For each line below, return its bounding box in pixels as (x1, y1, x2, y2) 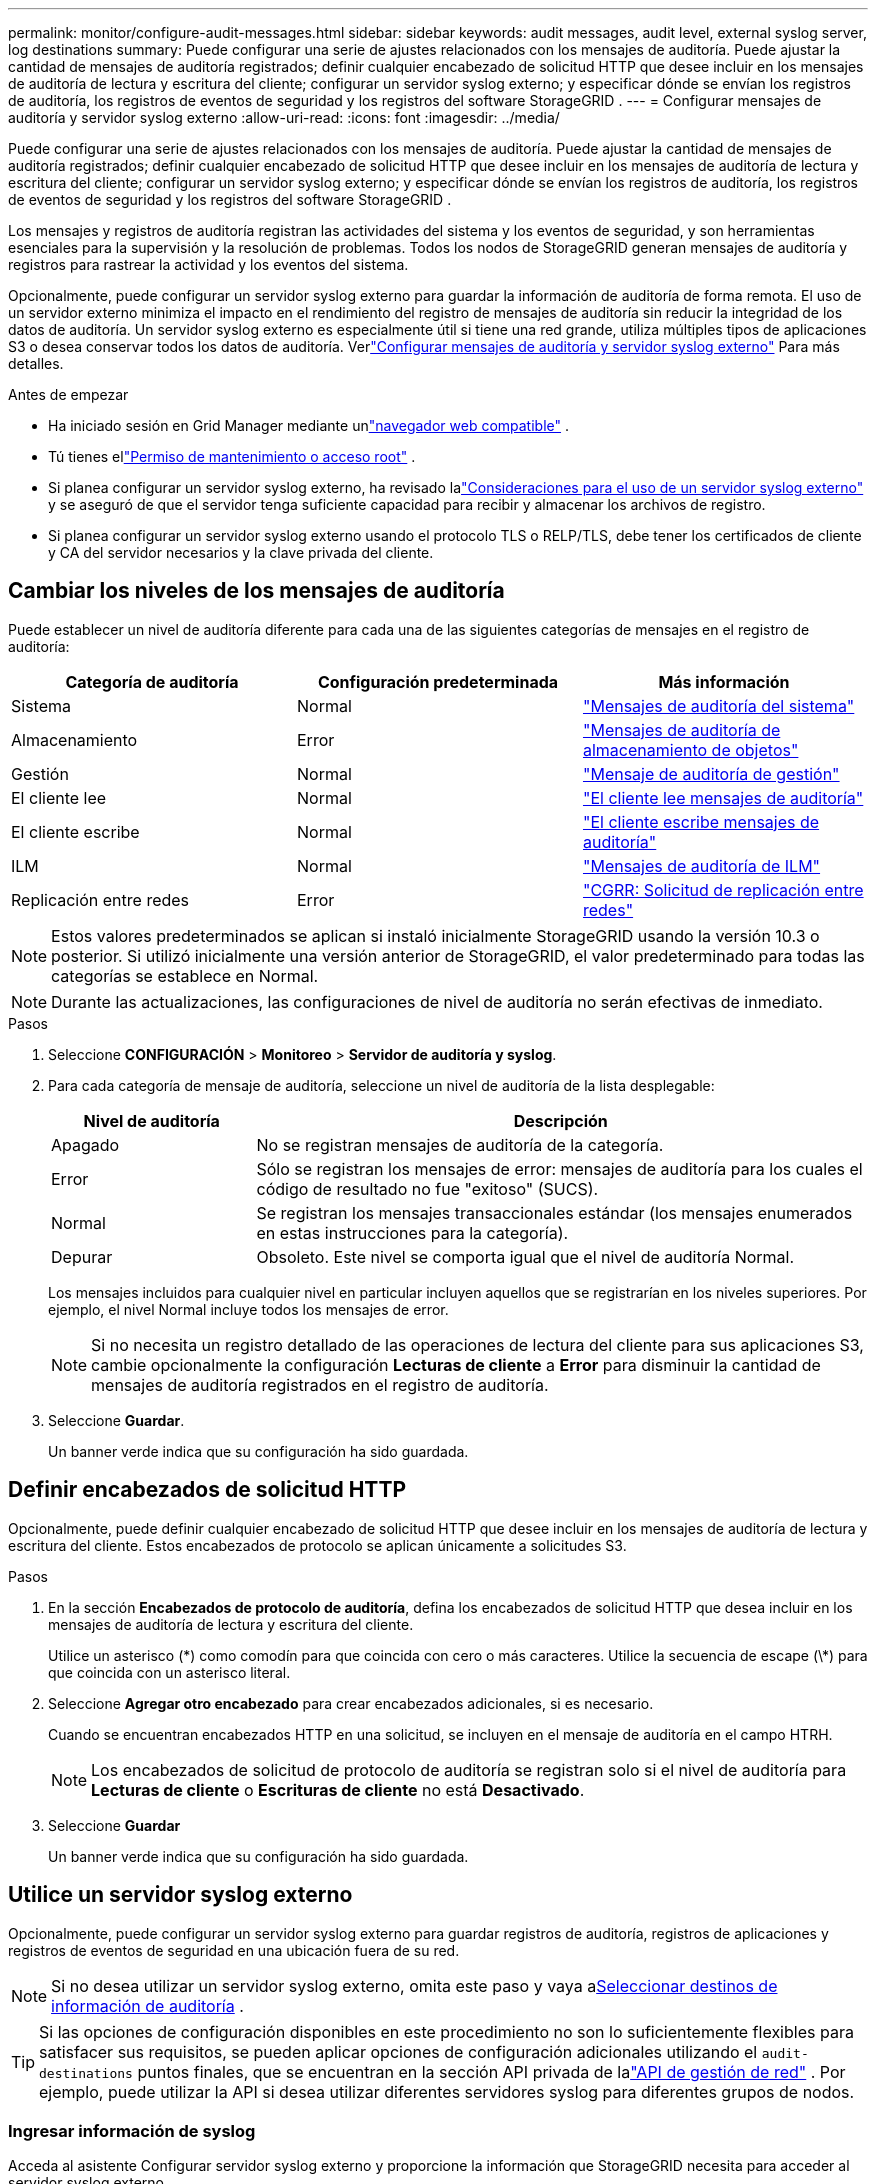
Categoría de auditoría (65, 671, 239, 692)
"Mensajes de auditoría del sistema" (582, 695, 855, 716)
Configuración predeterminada (317, 671, 559, 692)
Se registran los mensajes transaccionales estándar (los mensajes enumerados (256, 1202, 853, 1223)
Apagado (51, 1134, 120, 1155)
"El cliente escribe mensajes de (582, 811, 820, 832)
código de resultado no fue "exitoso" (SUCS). (256, 1178, 599, 1199)
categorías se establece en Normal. (51, 965, 319, 986)
